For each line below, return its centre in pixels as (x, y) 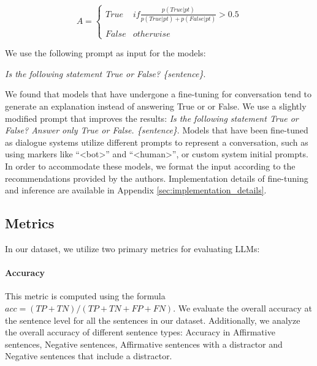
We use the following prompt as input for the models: (105, 53)
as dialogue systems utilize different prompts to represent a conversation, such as (157, 142)
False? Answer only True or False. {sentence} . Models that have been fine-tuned (157, 130)
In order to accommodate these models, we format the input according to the (150, 166)
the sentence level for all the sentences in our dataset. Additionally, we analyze (153, 320)
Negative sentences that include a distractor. (89, 356)
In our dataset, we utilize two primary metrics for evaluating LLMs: (132, 248)
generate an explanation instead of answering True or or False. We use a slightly (156, 106)
